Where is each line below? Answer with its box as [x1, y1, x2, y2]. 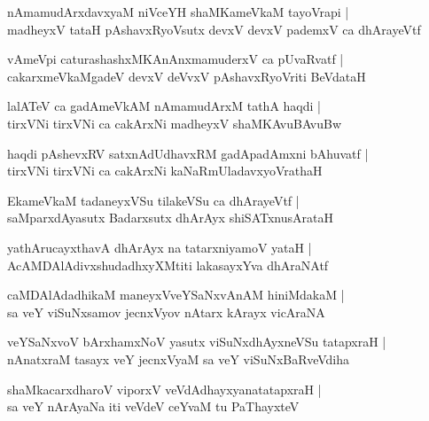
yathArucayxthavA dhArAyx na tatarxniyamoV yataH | [7, 238, 312, 256]
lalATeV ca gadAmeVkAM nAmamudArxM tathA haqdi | [7, 97, 321, 115]
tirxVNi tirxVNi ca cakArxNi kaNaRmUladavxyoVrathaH [7, 161, 323, 180]
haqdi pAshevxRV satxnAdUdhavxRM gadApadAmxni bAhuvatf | [7, 144, 369, 162]
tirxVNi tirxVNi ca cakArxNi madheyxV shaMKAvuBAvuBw [7, 113, 342, 132]
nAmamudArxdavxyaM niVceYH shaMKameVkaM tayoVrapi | [7, 3, 349, 20]
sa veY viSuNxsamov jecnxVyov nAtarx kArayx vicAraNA [7, 302, 325, 321]
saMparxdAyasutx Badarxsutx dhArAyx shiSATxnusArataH [7, 208, 333, 227]
